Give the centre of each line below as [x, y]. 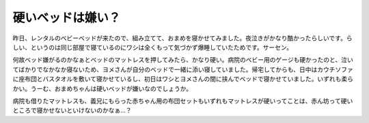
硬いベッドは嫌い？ [67, 18]
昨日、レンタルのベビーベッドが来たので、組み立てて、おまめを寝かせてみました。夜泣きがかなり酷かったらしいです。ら [182, 38]
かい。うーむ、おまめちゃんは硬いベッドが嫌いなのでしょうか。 [102, 88]
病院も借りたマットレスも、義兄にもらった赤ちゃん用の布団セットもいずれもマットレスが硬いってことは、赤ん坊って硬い [183, 101]
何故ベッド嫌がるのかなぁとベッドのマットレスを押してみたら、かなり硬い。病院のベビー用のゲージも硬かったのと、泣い [183, 60]
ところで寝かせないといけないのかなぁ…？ [72, 110]
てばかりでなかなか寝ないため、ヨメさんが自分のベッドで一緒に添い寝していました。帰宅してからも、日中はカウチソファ [183, 69]
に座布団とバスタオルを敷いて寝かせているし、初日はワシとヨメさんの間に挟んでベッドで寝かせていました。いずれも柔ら [183, 79]
